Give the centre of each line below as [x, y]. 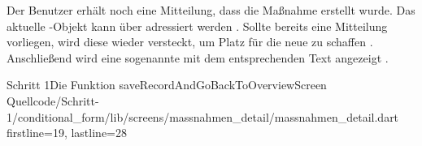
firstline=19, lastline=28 [67, 133]
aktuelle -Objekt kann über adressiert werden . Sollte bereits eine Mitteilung [197, 26]
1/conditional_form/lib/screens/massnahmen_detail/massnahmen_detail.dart [203, 116]
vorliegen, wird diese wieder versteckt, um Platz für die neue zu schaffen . [190, 42]
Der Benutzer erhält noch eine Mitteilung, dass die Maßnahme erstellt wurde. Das [211, 10]
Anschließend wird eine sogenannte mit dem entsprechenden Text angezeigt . [198, 57]
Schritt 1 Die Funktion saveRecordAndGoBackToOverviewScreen [167, 85]
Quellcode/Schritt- [53, 100]
